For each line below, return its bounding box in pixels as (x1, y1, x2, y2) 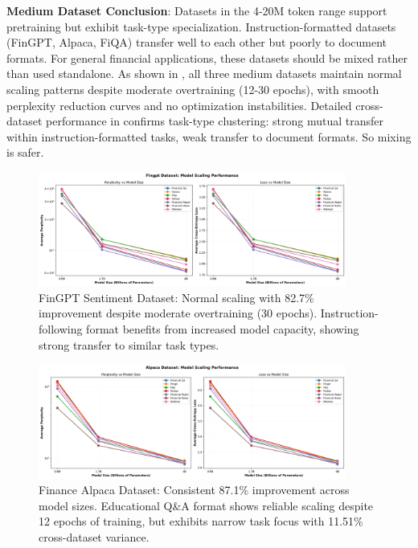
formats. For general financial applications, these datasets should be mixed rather (6, 49, 408, 66)
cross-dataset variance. (39, 528, 150, 545)
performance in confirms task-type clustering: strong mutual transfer (46, 112, 383, 129)
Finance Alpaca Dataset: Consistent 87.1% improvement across (39, 481, 350, 498)
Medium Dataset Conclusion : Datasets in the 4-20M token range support (6, 2, 387, 18)
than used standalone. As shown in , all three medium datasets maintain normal (6, 65, 402, 82)
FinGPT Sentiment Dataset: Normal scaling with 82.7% (39, 288, 314, 305)
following (39, 321, 83, 337)
